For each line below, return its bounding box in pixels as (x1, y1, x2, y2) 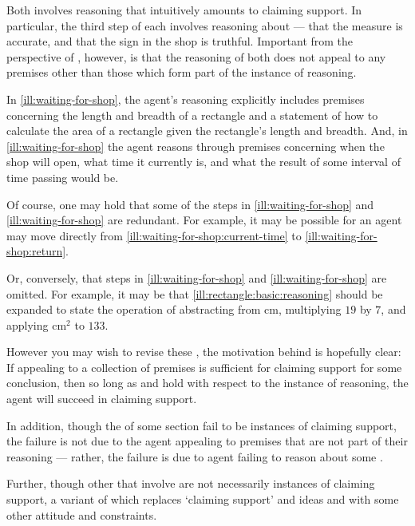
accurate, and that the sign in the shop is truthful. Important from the (6, 33, 354, 49)
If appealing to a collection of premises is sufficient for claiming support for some (6, 358, 402, 375)
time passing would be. (6, 168, 119, 185)
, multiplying (278, 301, 342, 318)
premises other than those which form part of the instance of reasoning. (6, 64, 357, 81)
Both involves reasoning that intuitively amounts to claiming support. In (6, 2, 362, 18)
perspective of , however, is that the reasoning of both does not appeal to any (6, 48, 386, 65)
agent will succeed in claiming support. (6, 390, 197, 407)
